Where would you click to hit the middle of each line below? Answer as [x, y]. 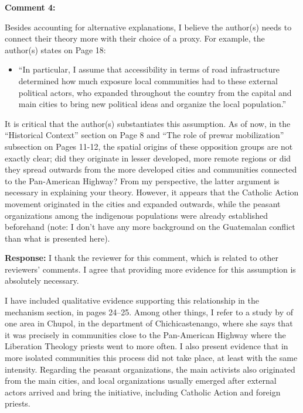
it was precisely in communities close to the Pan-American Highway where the [145, 334]
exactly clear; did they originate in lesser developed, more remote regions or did [148, 158]
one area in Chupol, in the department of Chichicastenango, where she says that [149, 323]
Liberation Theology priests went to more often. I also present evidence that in [147, 346]
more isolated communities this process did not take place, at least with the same [151, 358]
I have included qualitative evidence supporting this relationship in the [132, 300]
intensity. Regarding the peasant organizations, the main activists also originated [150, 369]
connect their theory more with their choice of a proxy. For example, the [135, 38]
